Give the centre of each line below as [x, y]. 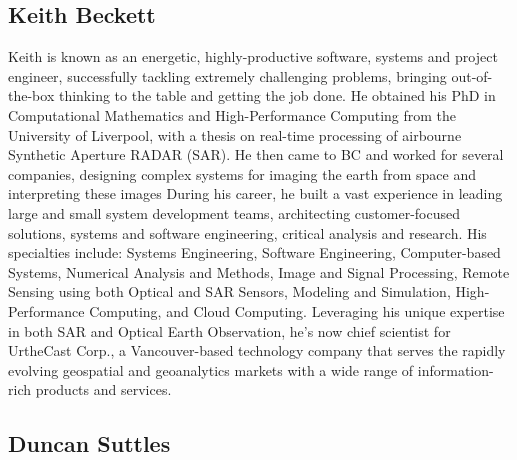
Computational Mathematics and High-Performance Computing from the [232, 114]
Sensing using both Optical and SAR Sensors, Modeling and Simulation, [229, 291]
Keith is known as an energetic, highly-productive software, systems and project [253, 56]
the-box [31, 95]
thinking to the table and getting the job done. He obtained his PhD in [277, 95]
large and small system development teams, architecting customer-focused [234, 212]
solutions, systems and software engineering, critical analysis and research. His [247, 232]
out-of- [472, 75]
